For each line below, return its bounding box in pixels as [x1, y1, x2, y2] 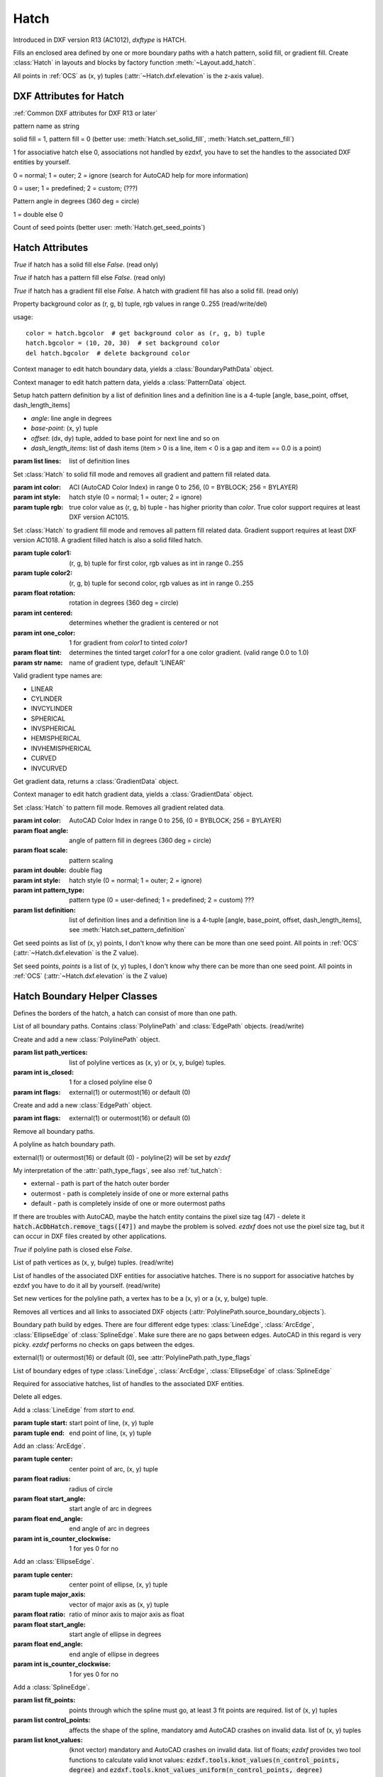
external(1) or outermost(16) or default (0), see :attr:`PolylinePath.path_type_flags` [13, 1353, 252, 1362]
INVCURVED [30, 764, 67, 773]
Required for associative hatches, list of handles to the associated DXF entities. [13, 1380, 245, 1388]
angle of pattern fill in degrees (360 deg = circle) [69, 836, 212, 844]
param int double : [13, 866, 67, 874]
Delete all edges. [13, 1392, 62, 1401]
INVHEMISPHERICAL [30, 743, 92, 753]
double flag [69, 866, 103, 874]
